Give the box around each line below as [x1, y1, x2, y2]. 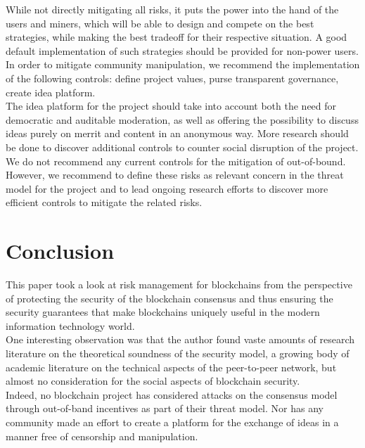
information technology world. [6, 318, 135, 333]
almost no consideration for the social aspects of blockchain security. [6, 373, 300, 388]
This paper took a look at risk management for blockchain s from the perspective [6, 277, 352, 292]
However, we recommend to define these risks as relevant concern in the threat [6, 167, 344, 182]
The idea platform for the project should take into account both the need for [6, 98, 337, 113]
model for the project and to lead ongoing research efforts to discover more [6, 181, 328, 196]
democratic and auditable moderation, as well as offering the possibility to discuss [6, 112, 359, 127]
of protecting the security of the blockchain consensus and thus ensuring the [6, 290, 333, 305]
